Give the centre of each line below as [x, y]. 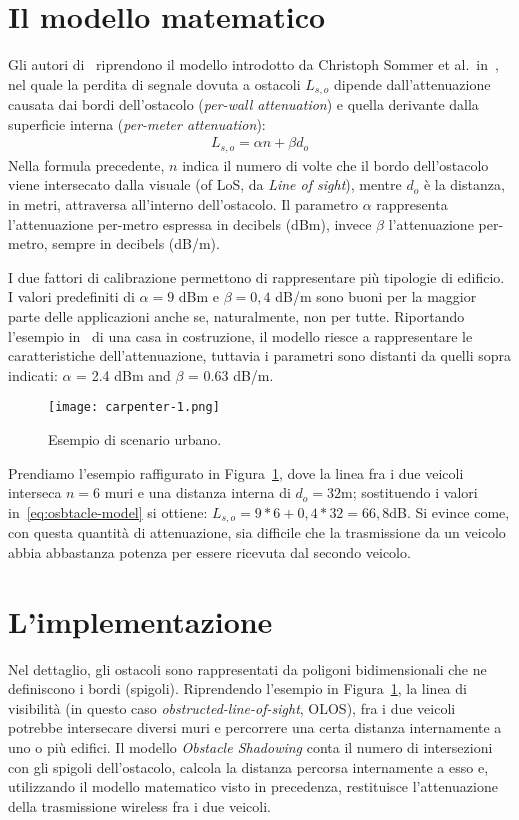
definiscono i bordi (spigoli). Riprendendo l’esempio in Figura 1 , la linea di [237, 688]
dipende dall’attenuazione [412, 83]
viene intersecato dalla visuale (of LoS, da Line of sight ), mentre [205, 184]
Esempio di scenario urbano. [135, 439]
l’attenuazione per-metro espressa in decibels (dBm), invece [190, 223]
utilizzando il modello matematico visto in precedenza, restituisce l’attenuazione [253, 786]
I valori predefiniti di [71, 296]
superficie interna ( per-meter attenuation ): [137, 123]
